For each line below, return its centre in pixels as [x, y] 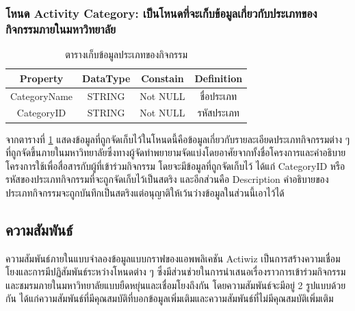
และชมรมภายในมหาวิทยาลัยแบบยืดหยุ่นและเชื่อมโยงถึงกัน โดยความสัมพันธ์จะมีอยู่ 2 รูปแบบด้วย [176, 285]
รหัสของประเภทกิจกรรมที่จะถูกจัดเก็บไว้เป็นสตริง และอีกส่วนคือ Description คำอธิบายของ [167, 179]
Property [41, 78]
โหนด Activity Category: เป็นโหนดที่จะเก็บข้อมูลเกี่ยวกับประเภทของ [161, 13]
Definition [219, 78]
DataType [106, 78]
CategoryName [42, 96]
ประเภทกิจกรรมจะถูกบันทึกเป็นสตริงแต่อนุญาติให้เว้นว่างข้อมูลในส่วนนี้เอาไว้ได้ [145, 192]
